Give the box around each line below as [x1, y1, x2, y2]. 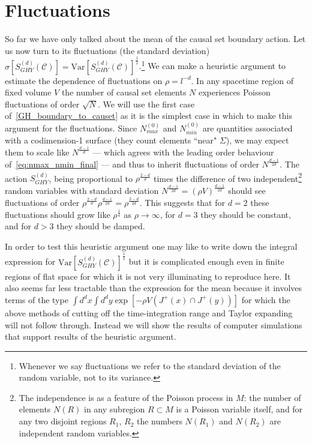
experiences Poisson [198, 86, 271, 98]
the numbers [136, 415, 182, 427]
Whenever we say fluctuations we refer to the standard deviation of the [19, 359, 281, 372]
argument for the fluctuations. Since [5, 121, 137, 134]
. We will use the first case [97, 97, 195, 110]
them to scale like [5, 146, 70, 158]
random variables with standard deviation [5, 184, 159, 197]
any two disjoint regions [19, 415, 107, 427]
